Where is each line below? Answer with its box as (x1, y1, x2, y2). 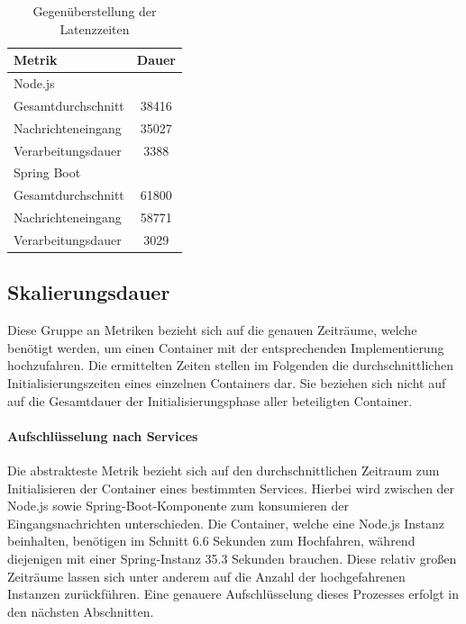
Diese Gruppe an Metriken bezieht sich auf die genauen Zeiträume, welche (7, 321, 417, 339)
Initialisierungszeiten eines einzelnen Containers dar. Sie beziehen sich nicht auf (7, 374, 446, 393)
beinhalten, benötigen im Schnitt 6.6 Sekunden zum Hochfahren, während (7, 531, 416, 550)
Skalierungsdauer (7, 278, 170, 306)
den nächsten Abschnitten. (7, 601, 154, 620)
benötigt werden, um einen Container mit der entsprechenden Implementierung (7, 338, 444, 357)
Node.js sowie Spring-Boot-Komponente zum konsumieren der (7, 496, 349, 515)
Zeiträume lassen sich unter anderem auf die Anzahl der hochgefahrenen (7, 566, 406, 585)
